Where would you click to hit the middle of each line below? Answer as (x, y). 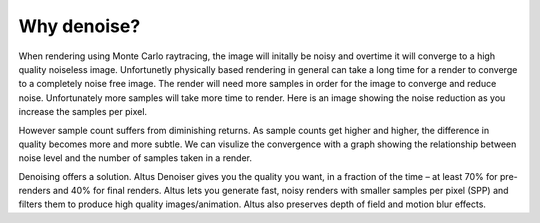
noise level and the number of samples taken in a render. (135, 158)
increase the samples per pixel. (83, 112)
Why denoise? (79, 26)
